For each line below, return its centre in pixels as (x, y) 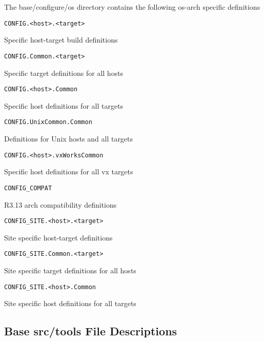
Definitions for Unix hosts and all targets (69, 138)
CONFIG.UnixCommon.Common (48, 122)
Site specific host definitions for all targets (70, 303)
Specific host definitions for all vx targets (69, 172)
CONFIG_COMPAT (28, 188)
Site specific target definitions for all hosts (70, 270)
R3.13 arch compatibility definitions (60, 204)
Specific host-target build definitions (61, 40)
